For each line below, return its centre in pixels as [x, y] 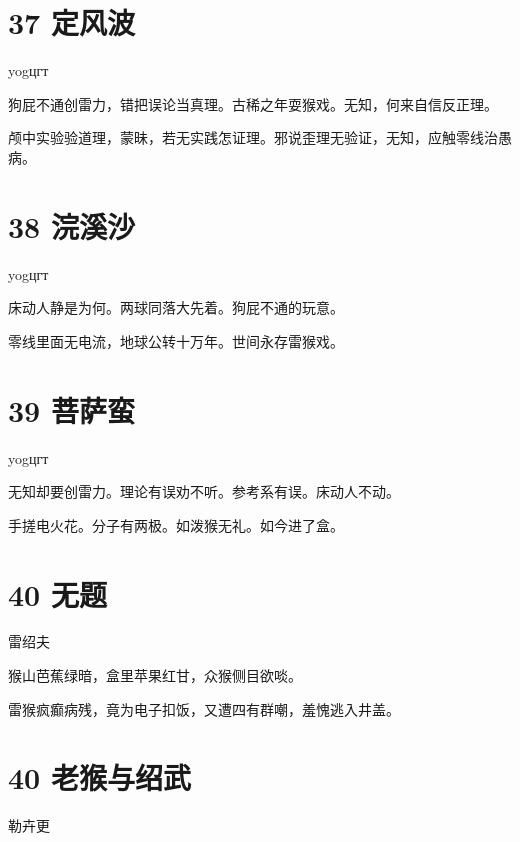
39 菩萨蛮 [71, 409]
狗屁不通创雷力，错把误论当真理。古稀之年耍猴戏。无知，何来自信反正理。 [253, 103]
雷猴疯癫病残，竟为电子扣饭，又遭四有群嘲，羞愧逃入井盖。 [204, 708]
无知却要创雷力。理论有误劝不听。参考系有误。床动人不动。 [204, 491]
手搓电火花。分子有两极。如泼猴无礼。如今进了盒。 [176, 524]
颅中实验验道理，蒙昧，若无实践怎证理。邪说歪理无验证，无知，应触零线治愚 [260, 137]
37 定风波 [71, 22]
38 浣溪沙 [71, 225]
